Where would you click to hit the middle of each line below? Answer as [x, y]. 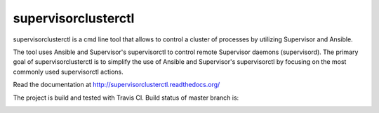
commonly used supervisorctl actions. [68, 72]
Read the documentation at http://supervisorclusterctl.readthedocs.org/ [117, 85]
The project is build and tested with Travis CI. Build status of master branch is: [126, 98]
